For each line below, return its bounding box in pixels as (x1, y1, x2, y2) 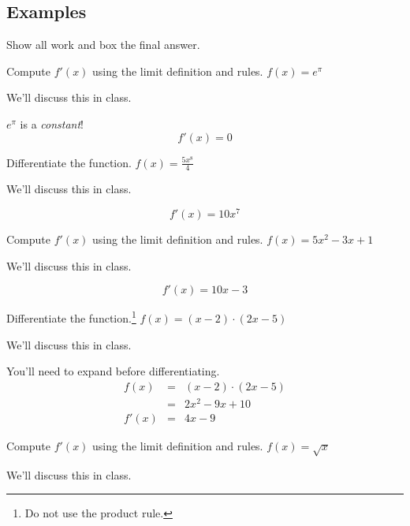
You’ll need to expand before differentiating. (6, 363, 220, 379)
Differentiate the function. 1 (6, 308, 136, 326)
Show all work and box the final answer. (6, 36, 200, 53)
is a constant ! (20, 115, 84, 132)
